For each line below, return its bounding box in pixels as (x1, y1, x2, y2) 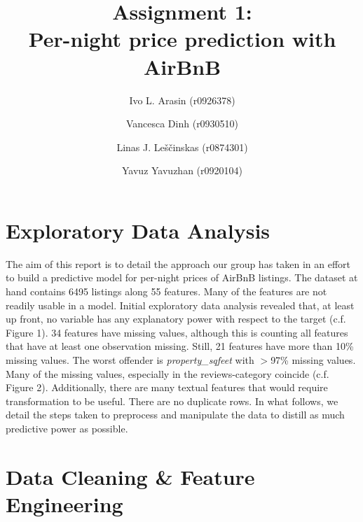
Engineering (6, 489, 123, 518)
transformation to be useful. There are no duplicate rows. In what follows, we (6, 393, 338, 408)
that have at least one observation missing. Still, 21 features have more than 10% (6, 339, 354, 353)
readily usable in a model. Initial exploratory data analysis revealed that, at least (6, 297, 355, 312)
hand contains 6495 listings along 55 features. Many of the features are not (6, 284, 327, 298)
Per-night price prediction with (28, 24, 336, 53)
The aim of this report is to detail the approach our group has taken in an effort (6, 256, 351, 271)
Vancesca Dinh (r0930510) (125, 116, 239, 131)
